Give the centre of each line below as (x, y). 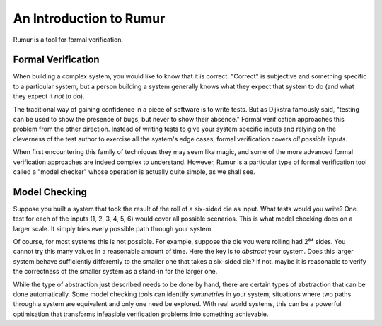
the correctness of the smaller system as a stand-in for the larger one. (115, 272)
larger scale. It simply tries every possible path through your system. (113, 228)
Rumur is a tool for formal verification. (68, 40)
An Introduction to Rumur (89, 18)
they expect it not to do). (49, 96)
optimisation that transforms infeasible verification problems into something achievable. (141, 314)
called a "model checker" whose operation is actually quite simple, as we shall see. (134, 171)
